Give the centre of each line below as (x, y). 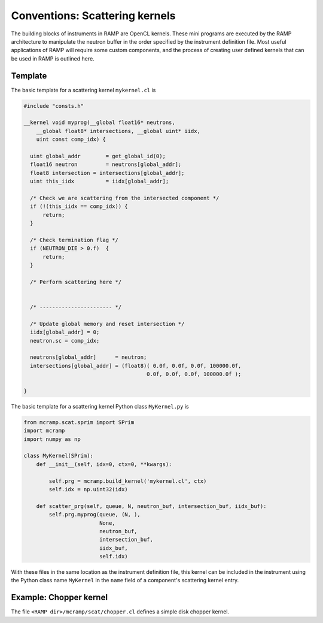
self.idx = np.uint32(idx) (88, 489)
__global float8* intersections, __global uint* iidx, (118, 131)
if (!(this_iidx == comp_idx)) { (79, 206)
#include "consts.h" (54, 106)
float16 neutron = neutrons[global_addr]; (106, 164)
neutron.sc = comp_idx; (65, 341)
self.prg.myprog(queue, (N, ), (95, 515)
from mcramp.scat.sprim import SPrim (79, 422)
